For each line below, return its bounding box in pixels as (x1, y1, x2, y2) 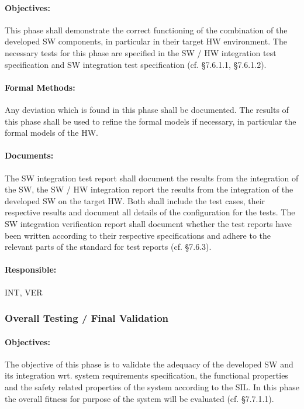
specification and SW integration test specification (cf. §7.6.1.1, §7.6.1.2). (5, 58, 267, 70)
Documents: (5, 149, 54, 161)
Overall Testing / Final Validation (5, 311, 169, 325)
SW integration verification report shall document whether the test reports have (5, 217, 292, 229)
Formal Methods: (5, 81, 75, 93)
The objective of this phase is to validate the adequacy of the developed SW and (5, 358, 293, 370)
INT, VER (5, 286, 43, 298)
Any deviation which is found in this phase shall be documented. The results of (5, 103, 289, 115)
